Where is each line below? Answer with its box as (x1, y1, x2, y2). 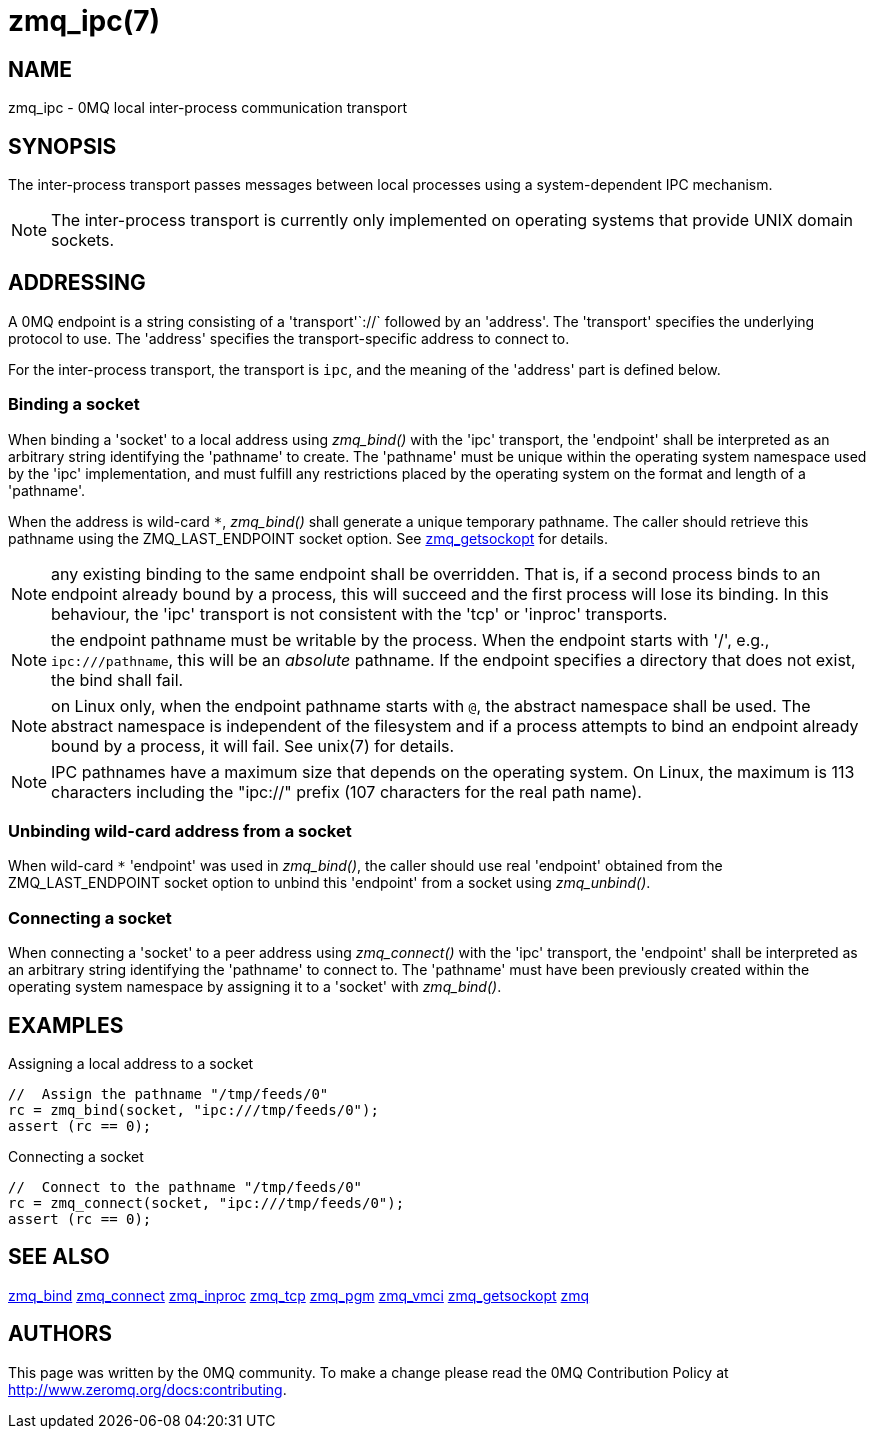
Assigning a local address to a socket (8, 1054, 254, 1072)
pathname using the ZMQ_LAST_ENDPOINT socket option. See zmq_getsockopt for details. (8, 529, 609, 547)
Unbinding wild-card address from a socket (8, 820, 352, 841)
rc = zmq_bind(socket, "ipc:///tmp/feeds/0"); (8, 1101, 379, 1118)
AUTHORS (8, 1321, 113, 1347)
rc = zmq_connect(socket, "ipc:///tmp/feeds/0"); (8, 1194, 405, 1211)
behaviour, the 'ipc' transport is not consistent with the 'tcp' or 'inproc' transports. (51, 603, 668, 624)
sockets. (51, 230, 115, 251)
